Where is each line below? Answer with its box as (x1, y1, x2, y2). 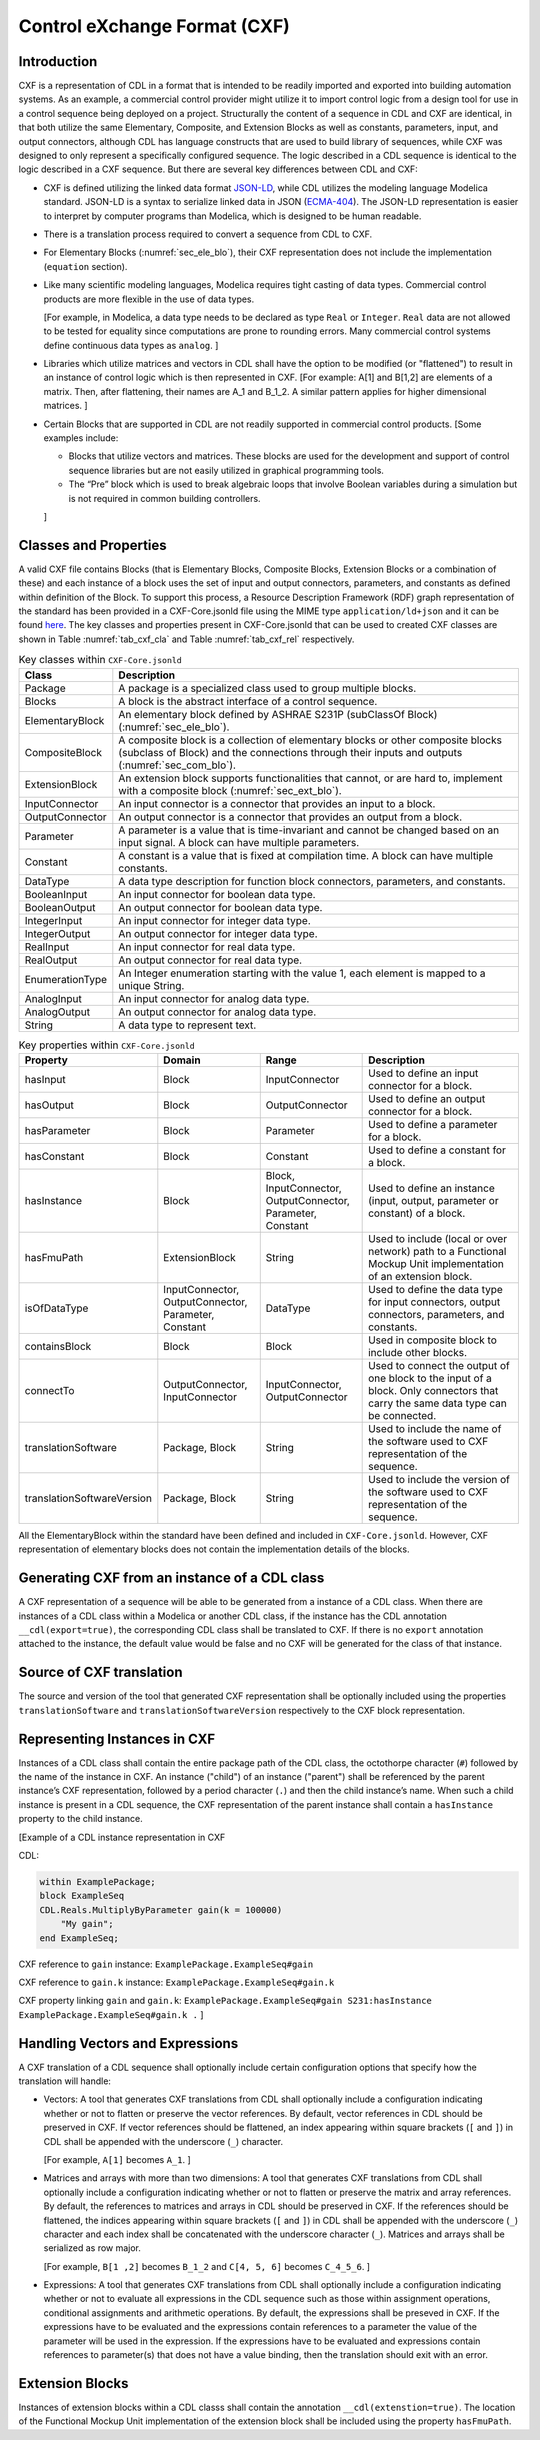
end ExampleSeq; (39, 1932, 120, 1944)
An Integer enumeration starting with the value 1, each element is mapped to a (118, 966, 486, 980)
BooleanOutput (24, 900, 96, 914)
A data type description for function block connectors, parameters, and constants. (118, 874, 506, 888)
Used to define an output (368, 1092, 486, 1105)
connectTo (24, 1384, 75, 1397)
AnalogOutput (24, 1005, 90, 1019)
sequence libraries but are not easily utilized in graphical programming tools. (68, 464, 385, 476)
